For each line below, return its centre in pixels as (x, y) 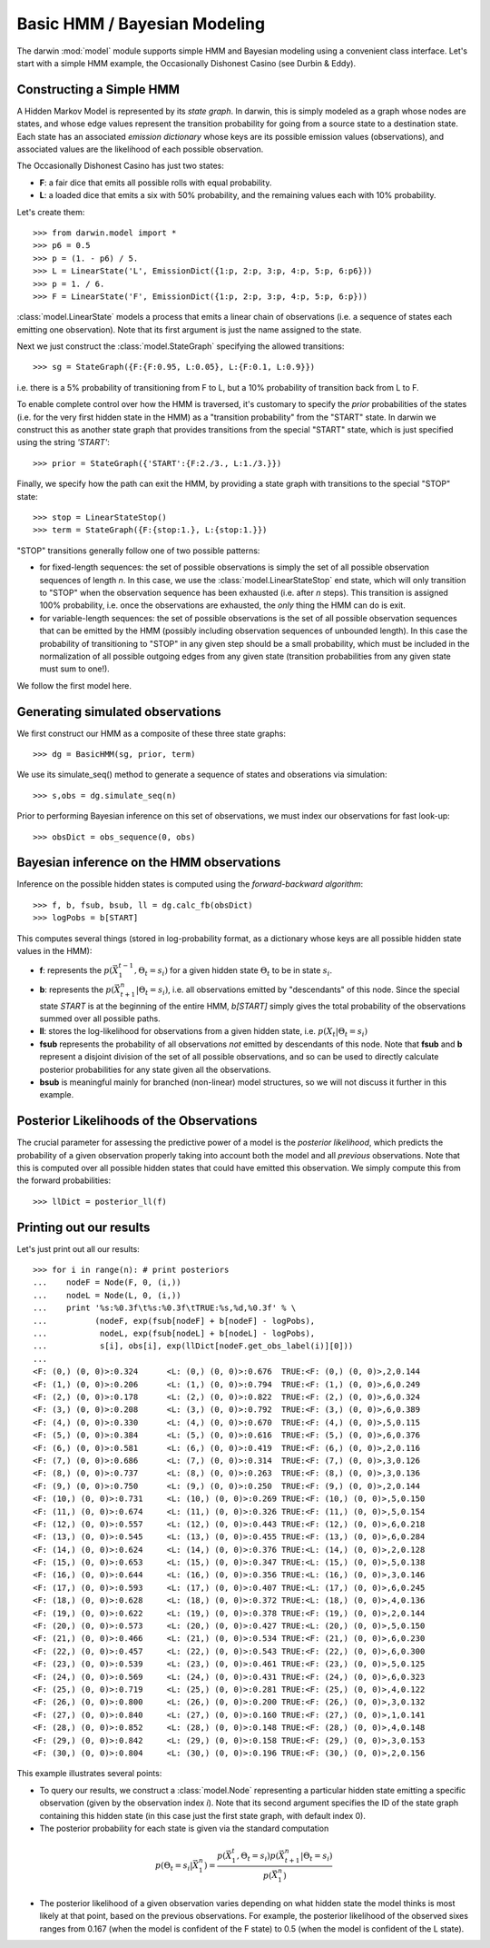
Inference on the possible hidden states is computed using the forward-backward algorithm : (190, 884)
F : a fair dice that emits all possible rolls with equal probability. (156, 183)
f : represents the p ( (76, 970)
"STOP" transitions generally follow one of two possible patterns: (138, 551)
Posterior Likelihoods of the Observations (137, 1121)
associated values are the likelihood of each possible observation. (140, 149)
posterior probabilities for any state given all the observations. (155, 1069)
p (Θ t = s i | (174, 1867)
